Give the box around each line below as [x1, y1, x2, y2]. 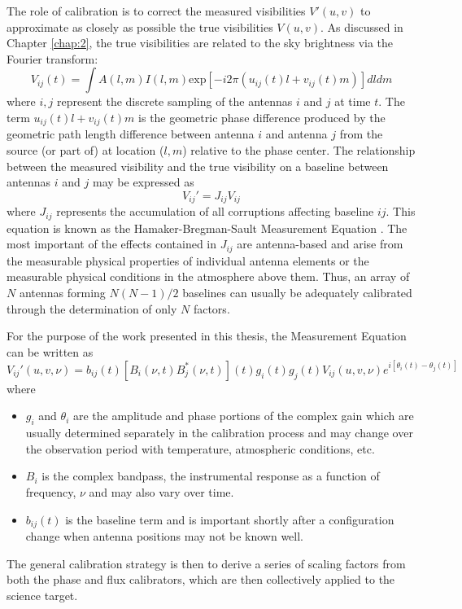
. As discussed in [320, 18, 403, 35]
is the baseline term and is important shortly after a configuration [65, 510, 394, 528]
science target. [7, 586, 78, 603]
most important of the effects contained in [7, 235, 217, 252]
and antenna [265, 125, 328, 142]
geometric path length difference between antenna [7, 125, 255, 142]
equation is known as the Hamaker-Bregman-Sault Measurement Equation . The [7, 219, 408, 236]
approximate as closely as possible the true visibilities [7, 18, 273, 35]
